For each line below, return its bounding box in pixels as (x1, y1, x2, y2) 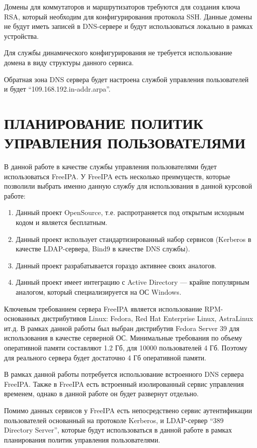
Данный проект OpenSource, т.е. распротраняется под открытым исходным (15, 207, 244, 218)
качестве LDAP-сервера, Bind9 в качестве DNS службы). (15, 243, 190, 254)
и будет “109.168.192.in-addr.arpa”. (4, 84, 111, 94)
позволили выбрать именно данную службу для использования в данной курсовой (4, 181, 252, 191)
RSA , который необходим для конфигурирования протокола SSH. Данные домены (4, 11, 252, 21)
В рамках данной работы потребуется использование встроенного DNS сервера (4, 369, 244, 379)
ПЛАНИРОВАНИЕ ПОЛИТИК (4, 112, 203, 133)
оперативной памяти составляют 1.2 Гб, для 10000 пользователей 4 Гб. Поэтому (4, 342, 248, 352)
